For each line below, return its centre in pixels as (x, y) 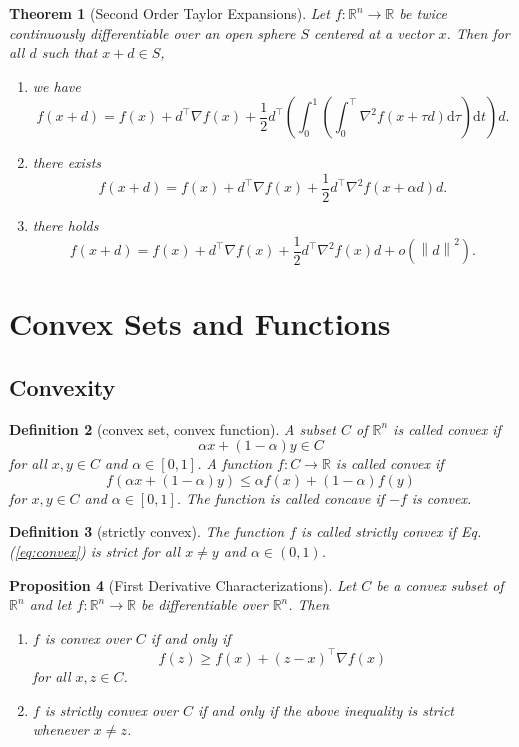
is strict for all (135, 551)
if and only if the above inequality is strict (325, 709)
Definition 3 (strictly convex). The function (147, 531)
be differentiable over (204, 604)
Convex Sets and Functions (200, 323)
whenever (60, 729)
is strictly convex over (111, 709)
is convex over (87, 637)
